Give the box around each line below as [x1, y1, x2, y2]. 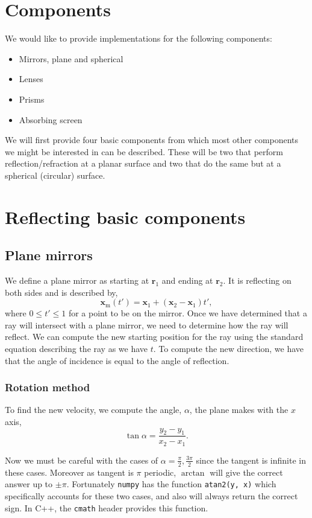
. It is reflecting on [223, 274, 292, 287]
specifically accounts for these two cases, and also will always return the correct [5, 489, 298, 502]
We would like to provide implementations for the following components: [5, 32, 272, 45]
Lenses [19, 72, 43, 85]
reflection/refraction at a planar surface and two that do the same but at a [5, 157, 281, 170]
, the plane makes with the [189, 403, 289, 416]
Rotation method [5, 380, 90, 395]
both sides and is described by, [5, 286, 118, 298]
